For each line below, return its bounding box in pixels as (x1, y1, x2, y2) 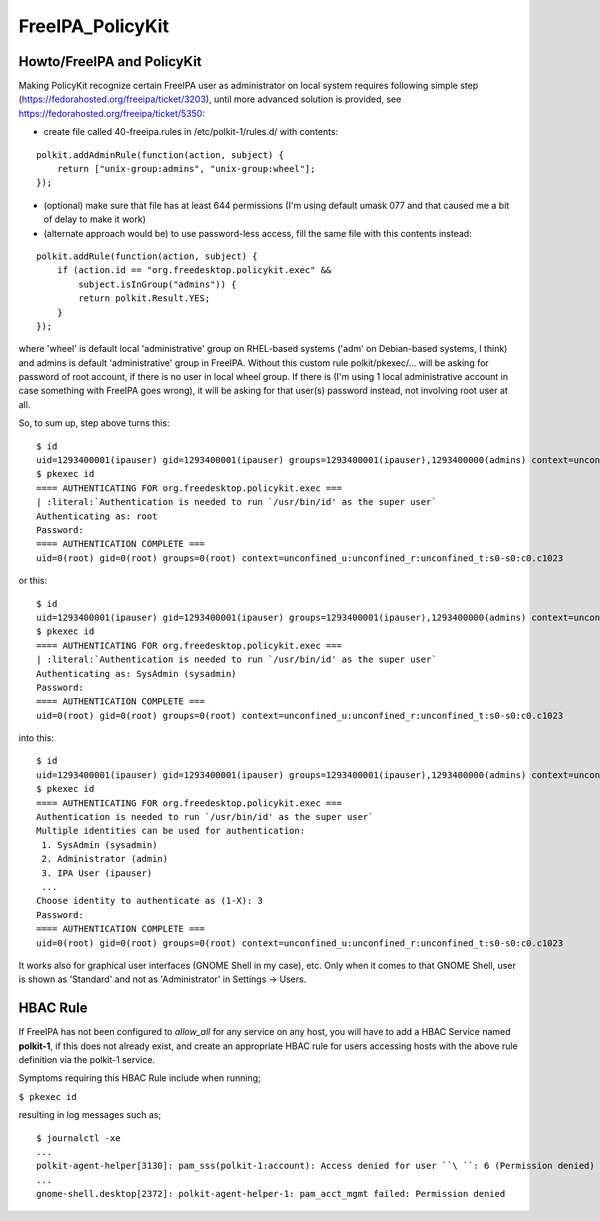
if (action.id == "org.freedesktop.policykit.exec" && (56, 265, 332, 276)
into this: (18, 732, 55, 744)
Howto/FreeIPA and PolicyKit (18, 53, 202, 70)
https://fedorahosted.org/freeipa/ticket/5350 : (18, 107, 205, 119)
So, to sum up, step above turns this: (18, 417, 170, 429)
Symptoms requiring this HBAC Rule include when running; (18, 1072, 262, 1084)
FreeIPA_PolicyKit (18, 15, 170, 37)
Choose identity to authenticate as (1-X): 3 (36, 895, 264, 907)
